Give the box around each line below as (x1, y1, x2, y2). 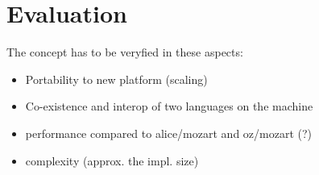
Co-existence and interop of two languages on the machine (25, 98, 313, 115)
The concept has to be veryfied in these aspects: (6, 44, 243, 60)
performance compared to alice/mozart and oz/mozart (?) (25, 124, 313, 141)
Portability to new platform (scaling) (25, 70, 208, 87)
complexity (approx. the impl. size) (25, 152, 199, 169)
